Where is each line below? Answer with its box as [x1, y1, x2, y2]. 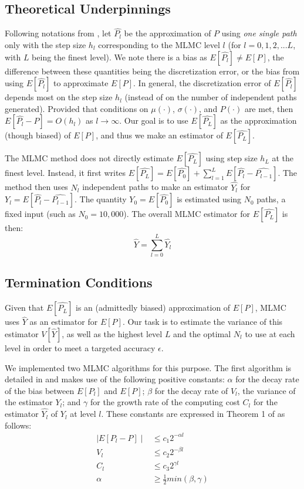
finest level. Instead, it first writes [5, 167, 126, 179]
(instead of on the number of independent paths [124, 91, 297, 103]
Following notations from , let [5, 27, 112, 39]
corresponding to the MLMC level [98, 39, 220, 51]
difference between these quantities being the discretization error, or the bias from [5, 64, 300, 77]
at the [272, 152, 294, 164]
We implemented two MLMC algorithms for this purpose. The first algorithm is [5, 361, 292, 373]
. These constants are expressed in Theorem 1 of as [101, 407, 285, 420]
